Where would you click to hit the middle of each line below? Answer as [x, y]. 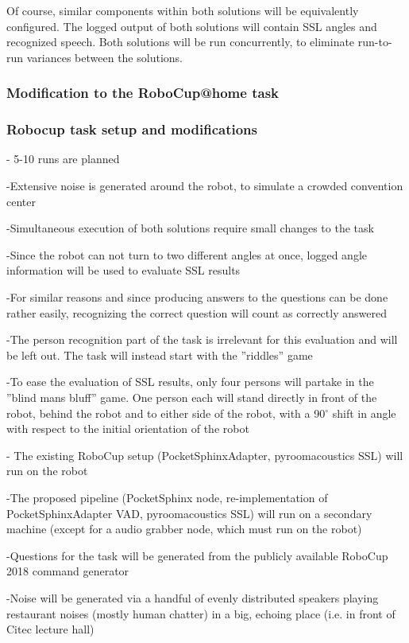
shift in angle [364, 413]
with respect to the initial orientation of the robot [128, 429]
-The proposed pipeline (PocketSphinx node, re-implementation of [167, 497]
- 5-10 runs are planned [63, 159]
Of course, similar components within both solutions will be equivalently [183, 10]
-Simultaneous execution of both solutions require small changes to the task [190, 228]
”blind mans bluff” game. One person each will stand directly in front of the [192, 397]
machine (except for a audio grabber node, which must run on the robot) [184, 529]
